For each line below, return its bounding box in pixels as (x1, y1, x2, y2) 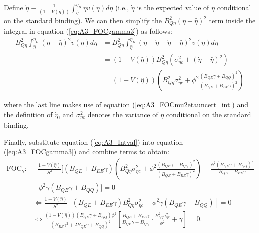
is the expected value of (137, 2, 209, 12)
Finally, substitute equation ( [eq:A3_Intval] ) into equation (4, 136, 183, 147)
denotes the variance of (87, 109, 158, 119)
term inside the (209, 15, 256, 25)
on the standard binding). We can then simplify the (4, 15, 162, 25)
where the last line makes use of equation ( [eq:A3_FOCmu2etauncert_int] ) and (4, 99, 248, 110)
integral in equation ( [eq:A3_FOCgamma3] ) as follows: (4, 26, 172, 36)
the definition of (4, 109, 53, 119)
